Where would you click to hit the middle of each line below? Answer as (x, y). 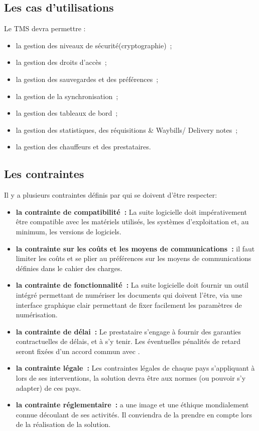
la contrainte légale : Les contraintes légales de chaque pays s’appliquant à (135, 368)
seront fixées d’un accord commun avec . (78, 351)
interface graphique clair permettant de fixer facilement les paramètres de (129, 305)
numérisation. (37, 315)
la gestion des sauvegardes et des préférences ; (87, 79)
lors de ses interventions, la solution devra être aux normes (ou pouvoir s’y (131, 378)
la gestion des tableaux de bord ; (67, 113)
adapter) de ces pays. (48, 387)
